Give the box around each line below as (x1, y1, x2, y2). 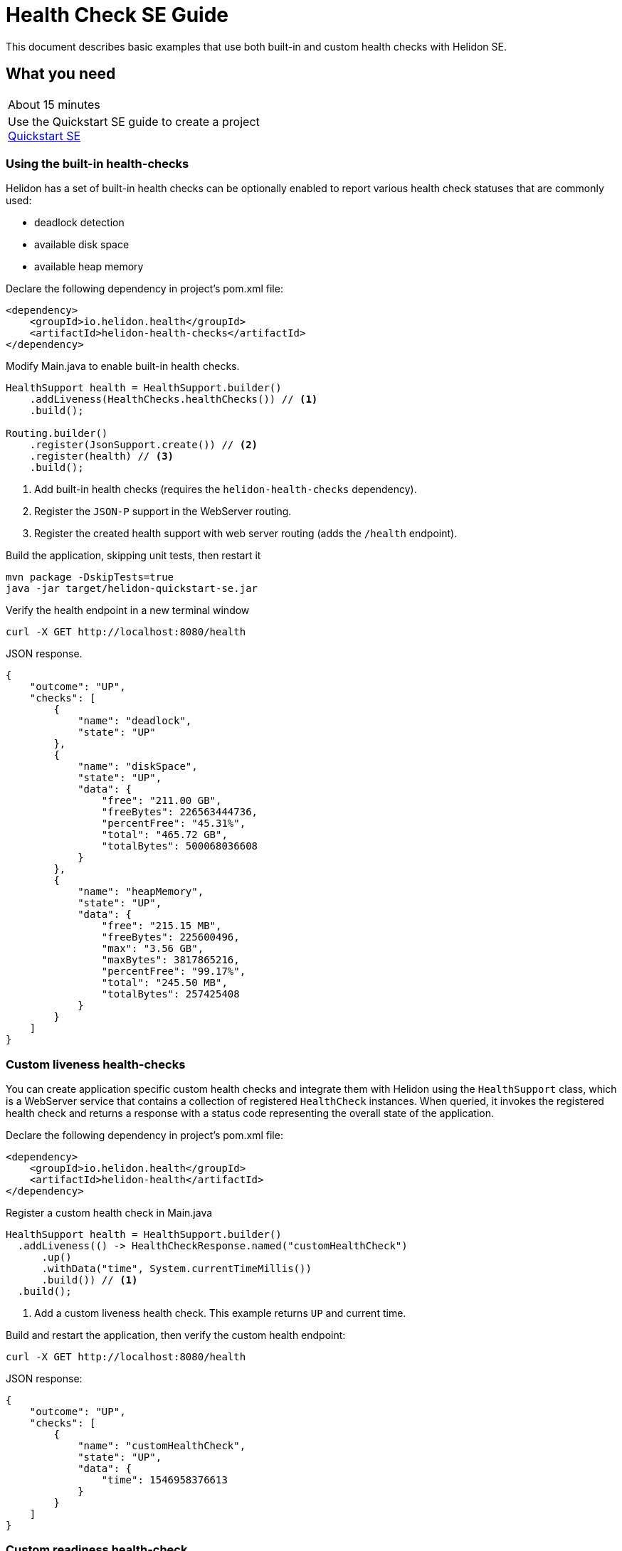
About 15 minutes (8, 97, 100, 112)
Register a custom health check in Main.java (6, 1207, 213, 1219)
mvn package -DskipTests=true (6, 571, 174, 583)
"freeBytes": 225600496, (101, 931, 240, 943)
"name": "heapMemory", (78, 886, 204, 898)
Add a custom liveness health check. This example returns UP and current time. (34, 1307, 406, 1320)
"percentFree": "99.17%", (101, 965, 246, 978)
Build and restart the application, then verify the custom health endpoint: (6, 1329, 346, 1342)
